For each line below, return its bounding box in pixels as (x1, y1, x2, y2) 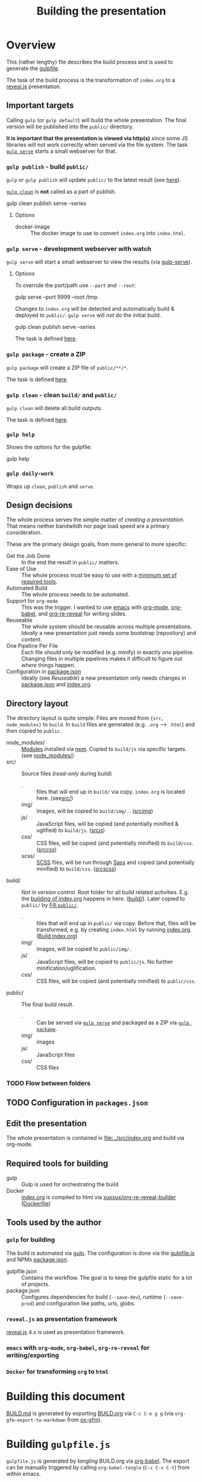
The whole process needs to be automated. (21, 591, 130, 598)
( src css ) (36, 846, 57, 853)
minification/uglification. (36, 964, 96, 972)
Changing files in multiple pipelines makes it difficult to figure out (21, 655, 183, 663)
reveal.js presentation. (6, 83, 62, 90)
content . (21, 636, 42, 643)
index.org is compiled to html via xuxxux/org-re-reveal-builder (21, 1194, 176, 1201)
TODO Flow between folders (6, 1079, 91, 1088)
